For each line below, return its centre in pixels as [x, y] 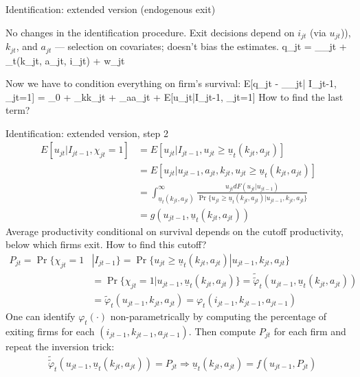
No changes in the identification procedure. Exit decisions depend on [150, 32]
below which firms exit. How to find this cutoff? [106, 244]
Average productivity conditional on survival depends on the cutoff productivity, [175, 231]
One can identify [41, 316]
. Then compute [222, 331]
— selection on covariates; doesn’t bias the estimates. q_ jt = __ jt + [201, 46]
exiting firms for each [50, 331]
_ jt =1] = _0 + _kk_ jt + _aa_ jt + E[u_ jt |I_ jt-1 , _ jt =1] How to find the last [175, 96]
